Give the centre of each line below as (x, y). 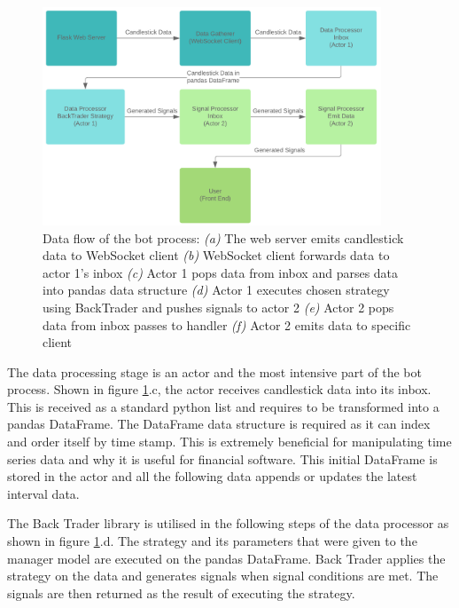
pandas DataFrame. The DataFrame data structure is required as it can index (219, 424)
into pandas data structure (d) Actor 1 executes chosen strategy (216, 290)
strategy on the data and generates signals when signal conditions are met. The (223, 576)
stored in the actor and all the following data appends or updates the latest (212, 476)
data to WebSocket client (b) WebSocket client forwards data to (216, 255)
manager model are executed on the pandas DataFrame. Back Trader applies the (226, 558)
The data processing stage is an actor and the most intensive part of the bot (214, 371)
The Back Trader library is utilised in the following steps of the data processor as (228, 523)
